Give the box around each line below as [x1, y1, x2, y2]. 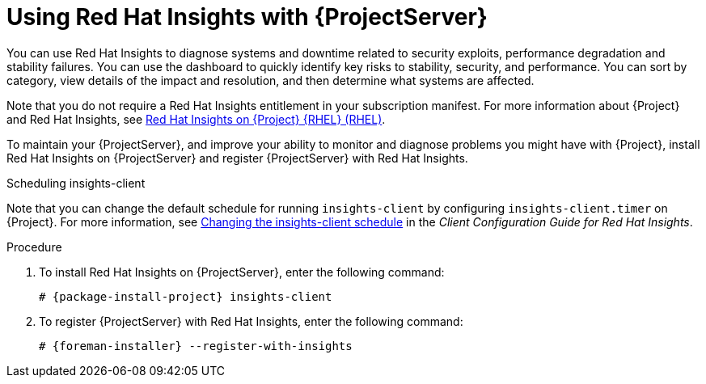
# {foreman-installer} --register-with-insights [39, 339, 353, 352]
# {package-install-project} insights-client [39, 289, 332, 303]
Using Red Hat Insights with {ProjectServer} [6, 3, 488, 31]
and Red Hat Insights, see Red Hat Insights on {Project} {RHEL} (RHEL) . [6, 112, 386, 126]
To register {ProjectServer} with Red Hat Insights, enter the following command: [39, 314, 463, 328]
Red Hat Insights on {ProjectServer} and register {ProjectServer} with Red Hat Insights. [6, 150, 468, 165]
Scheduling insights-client [6, 175, 146, 190]
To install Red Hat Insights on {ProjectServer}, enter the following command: [39, 264, 445, 279]
